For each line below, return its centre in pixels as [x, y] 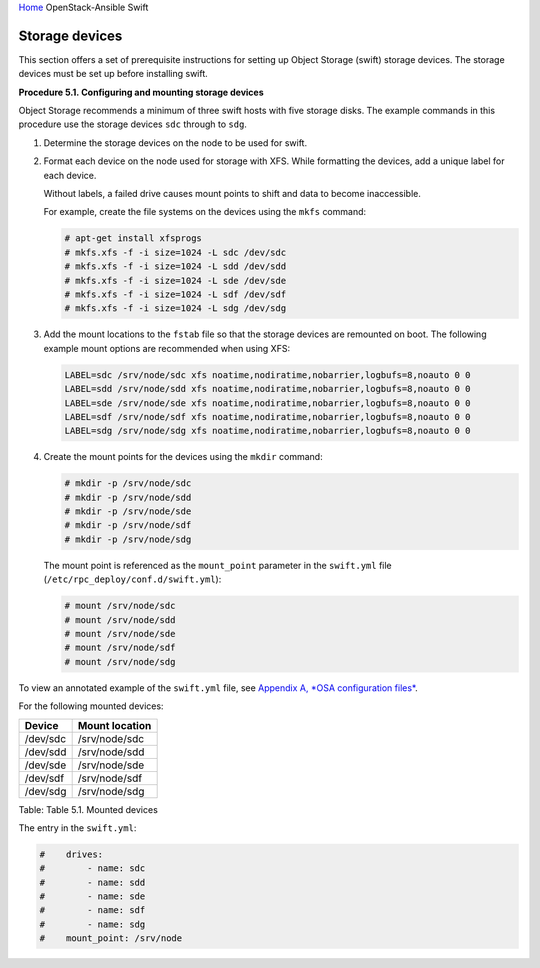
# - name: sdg [92, 924]
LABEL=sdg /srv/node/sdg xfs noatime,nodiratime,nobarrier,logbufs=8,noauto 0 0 [267, 431]
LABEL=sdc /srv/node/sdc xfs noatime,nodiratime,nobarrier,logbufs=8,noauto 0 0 [267, 374]
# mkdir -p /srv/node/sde [128, 511]
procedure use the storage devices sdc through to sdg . [132, 124]
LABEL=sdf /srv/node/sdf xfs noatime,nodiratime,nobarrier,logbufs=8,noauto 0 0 [267, 416]
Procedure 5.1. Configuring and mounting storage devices [141, 92]
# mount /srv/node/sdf [120, 648]
